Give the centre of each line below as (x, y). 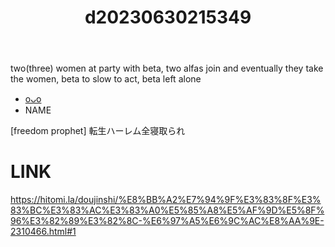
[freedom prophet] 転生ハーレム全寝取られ (98, 131)
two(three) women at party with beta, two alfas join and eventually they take (167, 68)
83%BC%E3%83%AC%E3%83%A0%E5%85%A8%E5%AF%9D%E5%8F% (167, 210)
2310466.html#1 (43, 232)
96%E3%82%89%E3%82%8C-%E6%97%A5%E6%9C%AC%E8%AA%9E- (167, 221)
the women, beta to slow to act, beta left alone (106, 79)
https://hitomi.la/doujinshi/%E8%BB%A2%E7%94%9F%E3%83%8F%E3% (166, 200)
